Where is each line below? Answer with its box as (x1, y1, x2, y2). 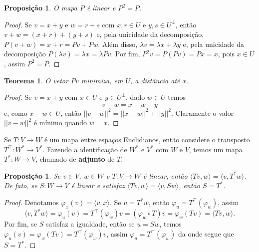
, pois (218, 48, 235, 59)
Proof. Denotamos (4, 197, 59, 207)
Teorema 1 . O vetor (4, 75, 68, 85)
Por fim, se (4, 219, 37, 229)
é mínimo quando (33, 117, 87, 128)
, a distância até (130, 75, 180, 85)
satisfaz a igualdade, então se (45, 219, 135, 229)
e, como (4, 107, 27, 118)
